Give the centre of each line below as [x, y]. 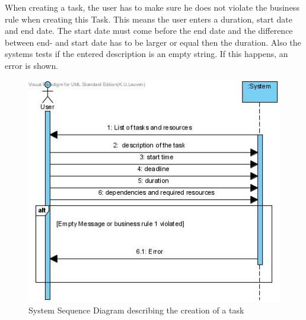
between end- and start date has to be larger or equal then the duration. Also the [153, 42]
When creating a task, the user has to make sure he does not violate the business [152, 7]
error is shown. [32, 65]
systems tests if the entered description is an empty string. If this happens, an [146, 54]
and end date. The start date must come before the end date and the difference [149, 31]
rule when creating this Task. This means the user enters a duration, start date [149, 19]
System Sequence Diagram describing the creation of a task [136, 310]
